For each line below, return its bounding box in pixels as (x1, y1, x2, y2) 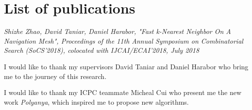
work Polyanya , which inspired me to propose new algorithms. (4, 96, 189, 107)
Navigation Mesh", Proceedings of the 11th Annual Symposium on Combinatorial (4, 35, 243, 46)
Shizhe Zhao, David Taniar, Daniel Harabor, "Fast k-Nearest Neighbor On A (4, 26, 231, 36)
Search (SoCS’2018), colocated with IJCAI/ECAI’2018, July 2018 (4, 45, 200, 55)
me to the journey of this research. (4, 71, 107, 81)
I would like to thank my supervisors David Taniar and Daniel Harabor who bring (4, 61, 249, 71)
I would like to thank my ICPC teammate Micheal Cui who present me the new (4, 87, 242, 97)
